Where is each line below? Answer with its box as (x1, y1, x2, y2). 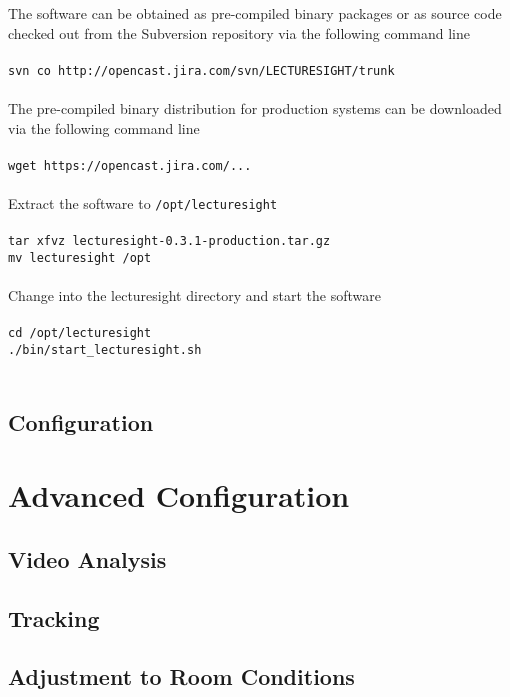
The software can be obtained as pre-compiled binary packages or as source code (8, 3, 502, 23)
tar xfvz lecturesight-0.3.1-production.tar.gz (8, 234, 331, 249)
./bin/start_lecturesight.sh (8, 343, 202, 358)
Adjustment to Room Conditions (8, 661, 355, 692)
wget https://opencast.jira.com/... (8, 158, 252, 173)
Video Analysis (8, 543, 167, 574)
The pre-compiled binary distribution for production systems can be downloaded (8, 98, 502, 119)
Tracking (8, 602, 100, 633)
